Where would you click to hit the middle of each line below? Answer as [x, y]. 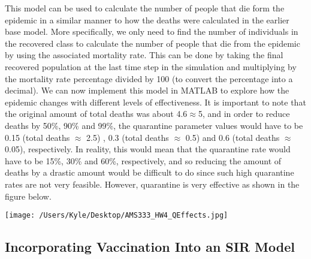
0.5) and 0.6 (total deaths [233, 137]
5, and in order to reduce [244, 114]
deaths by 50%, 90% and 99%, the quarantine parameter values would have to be [154, 125]
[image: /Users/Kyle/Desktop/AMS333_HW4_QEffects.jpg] [117, 216]
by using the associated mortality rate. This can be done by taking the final [144, 55]
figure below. [28, 196]
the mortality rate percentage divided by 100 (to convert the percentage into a [149, 78]
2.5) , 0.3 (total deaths [128, 137]
